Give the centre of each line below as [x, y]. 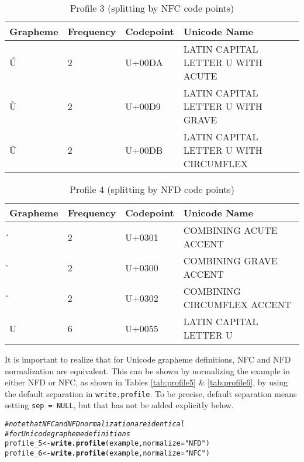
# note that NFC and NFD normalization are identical [95, 424]
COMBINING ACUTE [230, 230]
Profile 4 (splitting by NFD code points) [152, 189]
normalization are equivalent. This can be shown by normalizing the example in [147, 370]
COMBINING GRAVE [230, 261]
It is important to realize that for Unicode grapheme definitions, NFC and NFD [148, 359]
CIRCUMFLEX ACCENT [237, 304]
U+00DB [144, 150]
